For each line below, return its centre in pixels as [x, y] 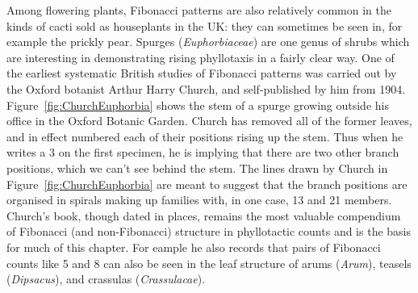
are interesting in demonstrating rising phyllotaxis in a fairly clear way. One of [201, 57]
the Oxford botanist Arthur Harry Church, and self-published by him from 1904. [206, 88]
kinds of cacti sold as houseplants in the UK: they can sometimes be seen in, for [205, 25]
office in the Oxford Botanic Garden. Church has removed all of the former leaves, [209, 121]
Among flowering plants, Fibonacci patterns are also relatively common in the [199, 10]
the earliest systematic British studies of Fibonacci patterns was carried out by [202, 73]
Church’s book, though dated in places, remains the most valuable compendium [204, 215]
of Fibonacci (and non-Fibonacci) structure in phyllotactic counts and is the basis [209, 231]
